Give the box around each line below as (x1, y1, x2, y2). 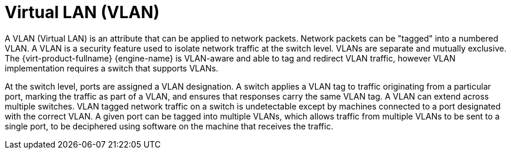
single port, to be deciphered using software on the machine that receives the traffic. (5, 121, 333, 131)
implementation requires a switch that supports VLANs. (5, 63, 219, 73)
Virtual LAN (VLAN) (5, 2, 160, 22)
